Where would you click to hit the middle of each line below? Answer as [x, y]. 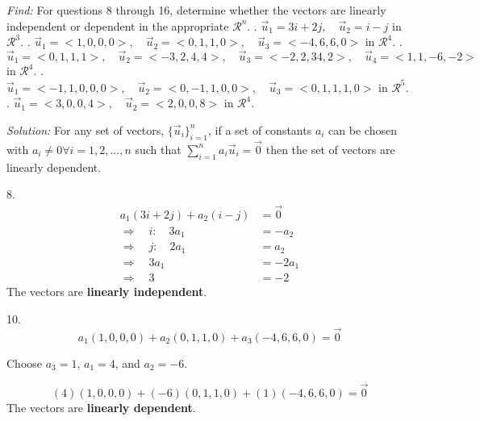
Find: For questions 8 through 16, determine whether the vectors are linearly [196, 10]
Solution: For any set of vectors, [86, 129]
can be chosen [363, 129]
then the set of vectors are [330, 149]
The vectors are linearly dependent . [101, 407]
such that [158, 149]
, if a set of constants [260, 129]
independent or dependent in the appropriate [118, 25]
